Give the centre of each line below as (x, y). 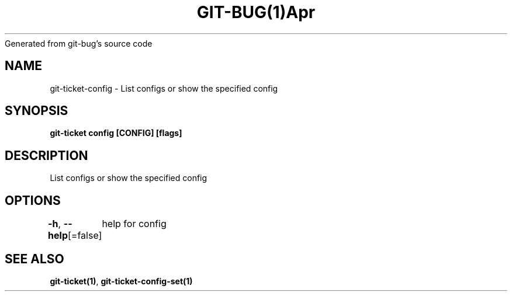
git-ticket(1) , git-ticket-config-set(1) (121, 281)
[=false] (85, 236)
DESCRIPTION (46, 155)
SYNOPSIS (37, 111)
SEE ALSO (34, 259)
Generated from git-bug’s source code (79, 43)
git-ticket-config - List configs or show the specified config (164, 88)
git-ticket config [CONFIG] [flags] (116, 133)
